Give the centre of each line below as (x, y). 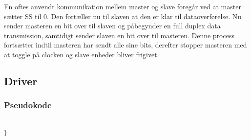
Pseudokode (28, 105)
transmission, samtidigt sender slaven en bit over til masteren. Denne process (119, 35)
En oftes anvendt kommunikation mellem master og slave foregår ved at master (123, 6)
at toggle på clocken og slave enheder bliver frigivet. (82, 54)
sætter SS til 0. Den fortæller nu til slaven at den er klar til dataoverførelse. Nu (123, 16)
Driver (21, 81)
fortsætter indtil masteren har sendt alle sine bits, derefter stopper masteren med (125, 45)
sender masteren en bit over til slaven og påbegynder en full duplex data (112, 26)
